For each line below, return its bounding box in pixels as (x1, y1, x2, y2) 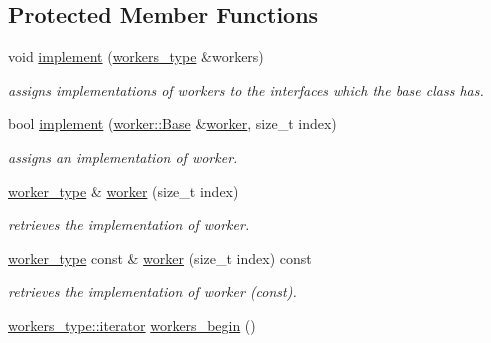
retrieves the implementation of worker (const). (8, 281, 297, 302)
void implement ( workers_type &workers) (8, 46, 264, 67)
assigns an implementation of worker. (8, 146, 238, 167)
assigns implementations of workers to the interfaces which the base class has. (8, 79, 484, 100)
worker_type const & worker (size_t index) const (8, 247, 312, 268)
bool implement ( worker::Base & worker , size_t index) (8, 113, 337, 134)
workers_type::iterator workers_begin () (8, 314, 256, 335)
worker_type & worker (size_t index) (8, 180, 239, 201)
